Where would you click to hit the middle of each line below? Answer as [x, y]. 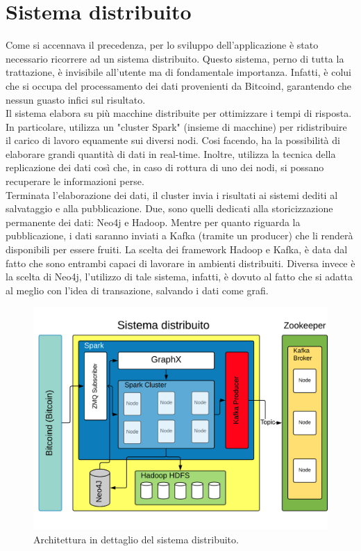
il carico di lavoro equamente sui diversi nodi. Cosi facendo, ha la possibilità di [173, 140]
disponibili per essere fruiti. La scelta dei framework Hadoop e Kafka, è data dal [177, 249]
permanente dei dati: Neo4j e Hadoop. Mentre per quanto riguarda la [153, 222]
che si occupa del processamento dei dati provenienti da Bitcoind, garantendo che [178, 85]
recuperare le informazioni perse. [75, 181]
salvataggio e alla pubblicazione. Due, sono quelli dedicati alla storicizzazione [169, 208]
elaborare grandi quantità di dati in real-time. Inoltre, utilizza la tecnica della [171, 153]
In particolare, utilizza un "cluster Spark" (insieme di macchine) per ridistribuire [176, 126]
